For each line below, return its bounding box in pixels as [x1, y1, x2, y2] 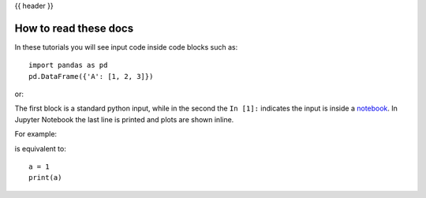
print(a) [28, 174, 62, 182]
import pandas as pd [28, 61, 108, 70]
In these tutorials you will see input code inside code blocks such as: [14, 42, 238, 51]
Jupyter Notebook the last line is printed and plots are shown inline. [14, 114, 234, 124]
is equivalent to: [14, 144, 66, 153]
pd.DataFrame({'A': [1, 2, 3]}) [28, 72, 154, 80]
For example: [14, 129, 58, 139]
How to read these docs [14, 21, 134, 35]
